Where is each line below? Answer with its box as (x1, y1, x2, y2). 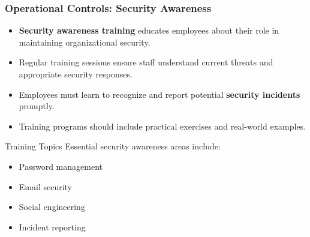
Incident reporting (19, 220, 86, 233)
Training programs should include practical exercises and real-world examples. (19, 119, 306, 132)
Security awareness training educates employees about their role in (19, 24, 279, 37)
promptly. (19, 100, 55, 112)
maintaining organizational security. (19, 35, 151, 48)
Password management (19, 160, 103, 172)
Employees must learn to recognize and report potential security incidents (19, 88, 300, 100)
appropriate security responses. (19, 68, 133, 80)
